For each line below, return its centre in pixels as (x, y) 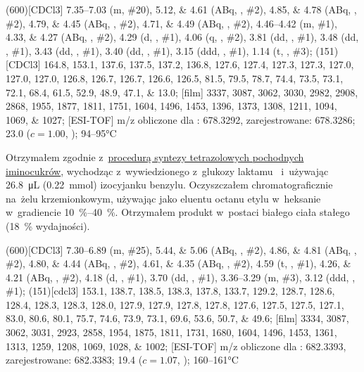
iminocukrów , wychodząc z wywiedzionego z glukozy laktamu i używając (167, 171)
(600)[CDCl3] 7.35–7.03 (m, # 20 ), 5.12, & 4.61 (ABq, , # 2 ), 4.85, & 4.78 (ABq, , (181, 9)
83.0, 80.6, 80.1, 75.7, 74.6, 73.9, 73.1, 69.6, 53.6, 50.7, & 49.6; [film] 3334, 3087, (177, 318)
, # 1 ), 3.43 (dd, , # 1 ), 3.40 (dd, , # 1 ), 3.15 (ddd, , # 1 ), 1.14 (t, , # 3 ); (159, 50)
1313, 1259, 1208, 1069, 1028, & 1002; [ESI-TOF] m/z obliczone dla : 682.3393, (176, 346)
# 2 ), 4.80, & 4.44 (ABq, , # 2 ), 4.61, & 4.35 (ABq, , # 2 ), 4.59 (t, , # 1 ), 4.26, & (178, 263)
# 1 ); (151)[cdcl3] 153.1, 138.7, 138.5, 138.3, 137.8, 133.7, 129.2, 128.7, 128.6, (170, 291)
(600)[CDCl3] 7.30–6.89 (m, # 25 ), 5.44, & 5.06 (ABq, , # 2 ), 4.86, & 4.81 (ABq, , (181, 249)
